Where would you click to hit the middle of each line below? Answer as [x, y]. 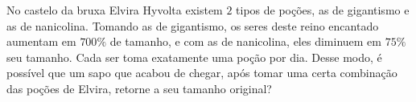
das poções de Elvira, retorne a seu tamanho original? [139, 88]
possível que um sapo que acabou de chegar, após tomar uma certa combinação [202, 73]
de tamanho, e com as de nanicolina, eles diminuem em [245, 41]
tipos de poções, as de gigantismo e [323, 10]
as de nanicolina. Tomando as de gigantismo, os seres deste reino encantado [193, 25]
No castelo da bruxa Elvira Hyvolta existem [115, 10]
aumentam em [41, 41]
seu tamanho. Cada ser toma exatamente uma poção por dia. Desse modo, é [194, 57]
